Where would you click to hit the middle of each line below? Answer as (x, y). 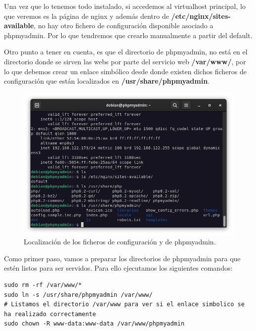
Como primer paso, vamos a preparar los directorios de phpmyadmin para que (122, 258)
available (19, 25)
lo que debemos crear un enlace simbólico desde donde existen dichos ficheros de (125, 71)
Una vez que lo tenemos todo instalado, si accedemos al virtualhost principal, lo (125, 6)
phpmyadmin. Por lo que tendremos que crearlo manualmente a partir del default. (128, 35)
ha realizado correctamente (50, 314)
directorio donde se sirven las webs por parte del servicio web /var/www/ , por (125, 61)
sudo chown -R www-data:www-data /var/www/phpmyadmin (94, 324)
